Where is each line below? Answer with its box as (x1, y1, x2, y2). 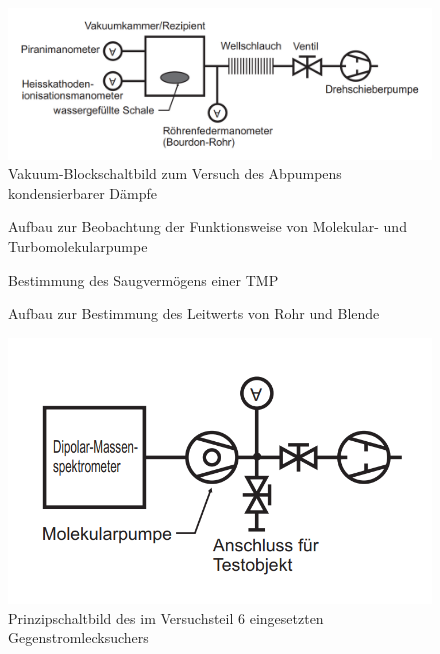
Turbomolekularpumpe (8, 235, 148, 256)
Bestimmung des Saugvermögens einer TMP (8, 269, 279, 290)
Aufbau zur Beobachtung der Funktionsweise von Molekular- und (8, 216, 407, 237)
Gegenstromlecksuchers (8, 627, 149, 648)
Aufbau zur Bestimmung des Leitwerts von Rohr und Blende (8, 303, 380, 324)
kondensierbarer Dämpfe (8, 182, 157, 203)
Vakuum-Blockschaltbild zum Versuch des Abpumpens (8, 163, 342, 184)
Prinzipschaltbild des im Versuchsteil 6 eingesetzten (8, 607, 324, 628)
